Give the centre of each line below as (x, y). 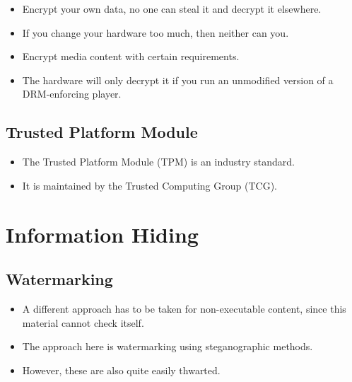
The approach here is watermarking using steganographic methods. (168, 346)
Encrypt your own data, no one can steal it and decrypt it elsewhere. (172, 8)
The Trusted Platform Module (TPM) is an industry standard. (158, 162)
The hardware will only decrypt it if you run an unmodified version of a (178, 80)
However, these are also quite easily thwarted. (121, 370)
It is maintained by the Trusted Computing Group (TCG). (149, 185)
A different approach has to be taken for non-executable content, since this (184, 308)
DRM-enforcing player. (72, 94)
